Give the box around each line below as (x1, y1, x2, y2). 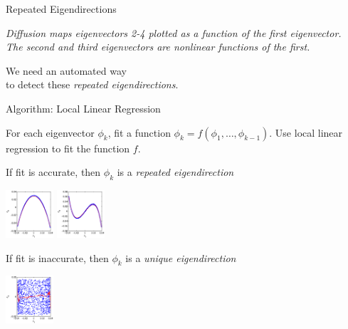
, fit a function (107, 125, 171, 140)
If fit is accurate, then (6, 164, 101, 179)
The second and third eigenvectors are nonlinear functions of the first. (6, 39, 310, 54)
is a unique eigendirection (125, 250, 236, 265)
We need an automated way (6, 63, 127, 78)
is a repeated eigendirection (117, 164, 234, 179)
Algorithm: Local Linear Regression (6, 100, 161, 115)
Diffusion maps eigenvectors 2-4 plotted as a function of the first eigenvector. (6, 25, 342, 40)
